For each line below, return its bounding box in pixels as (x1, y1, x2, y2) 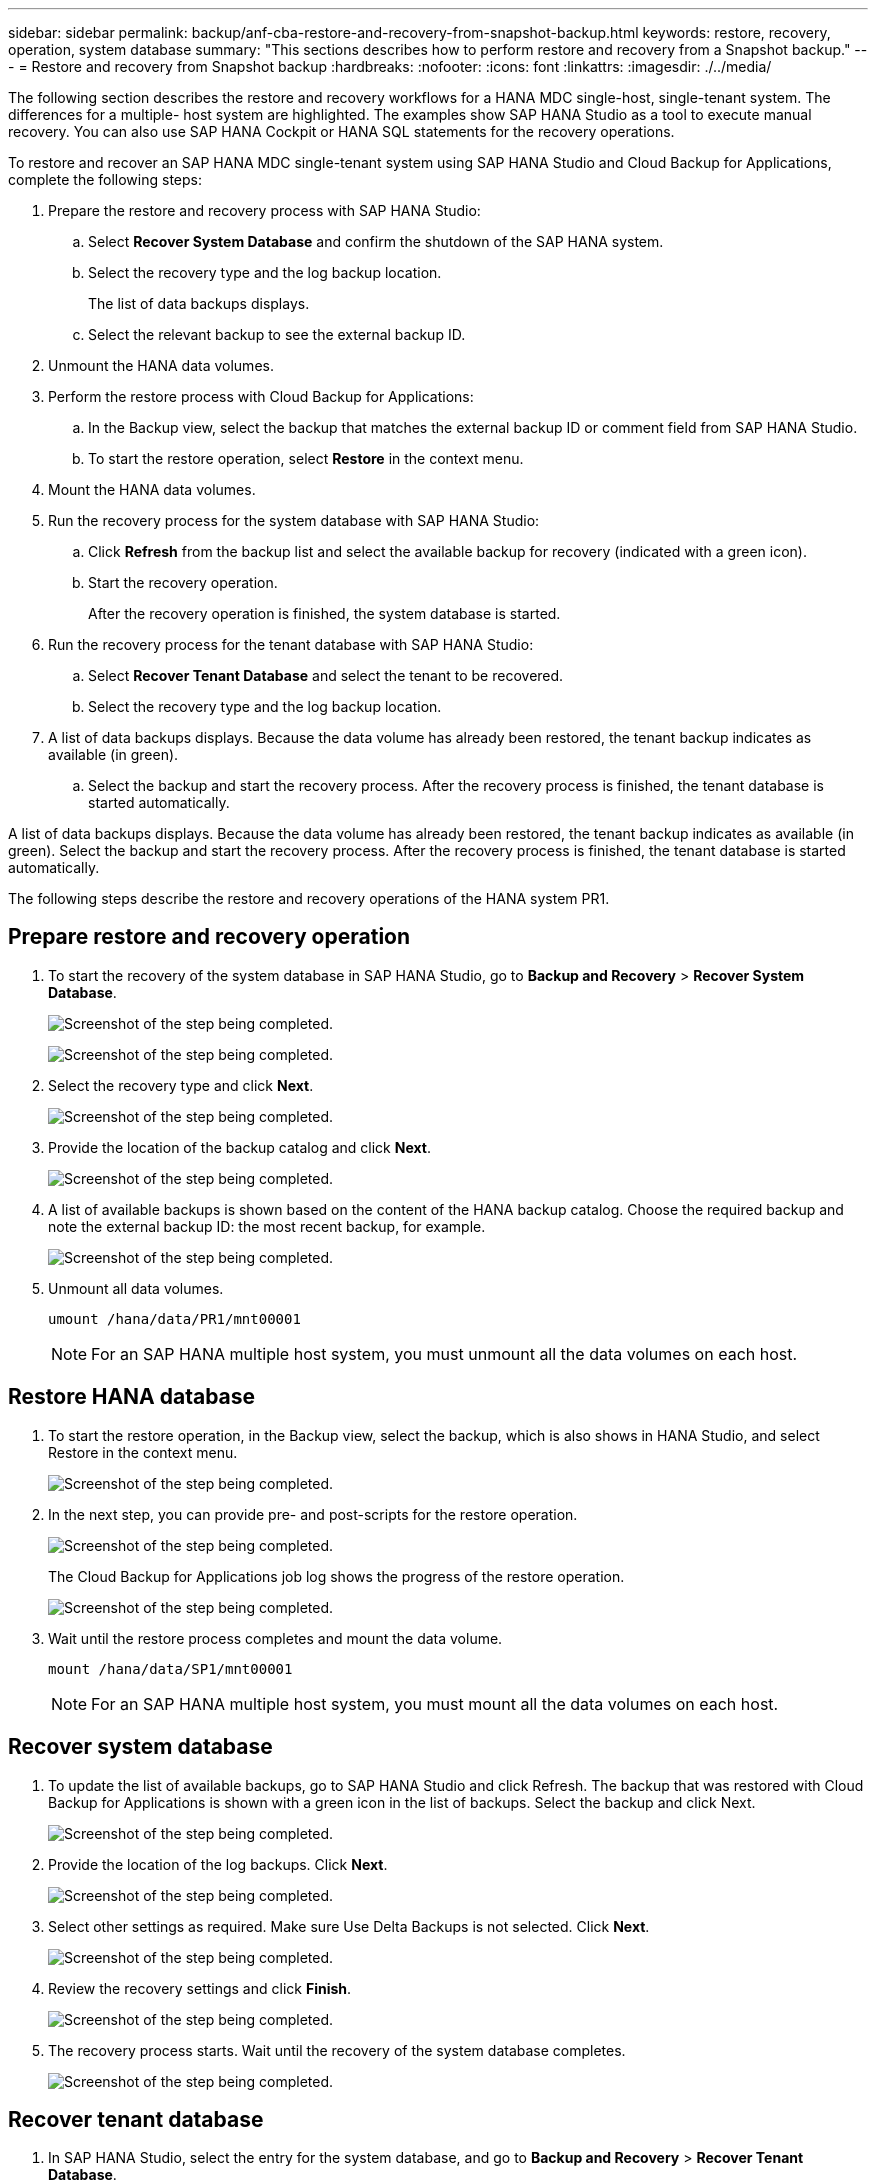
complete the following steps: (8, 171, 203, 188)
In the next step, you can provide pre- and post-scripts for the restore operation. (48, 1505, 578, 1523)
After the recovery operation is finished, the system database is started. (88, 605, 561, 622)
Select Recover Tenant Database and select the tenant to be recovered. (88, 667, 564, 684)
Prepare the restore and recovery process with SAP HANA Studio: (48, 202, 481, 219)
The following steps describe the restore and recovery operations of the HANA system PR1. (8, 890, 610, 907)
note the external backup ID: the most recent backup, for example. (48, 1217, 486, 1235)
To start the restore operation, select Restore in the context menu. (88, 450, 524, 467)
